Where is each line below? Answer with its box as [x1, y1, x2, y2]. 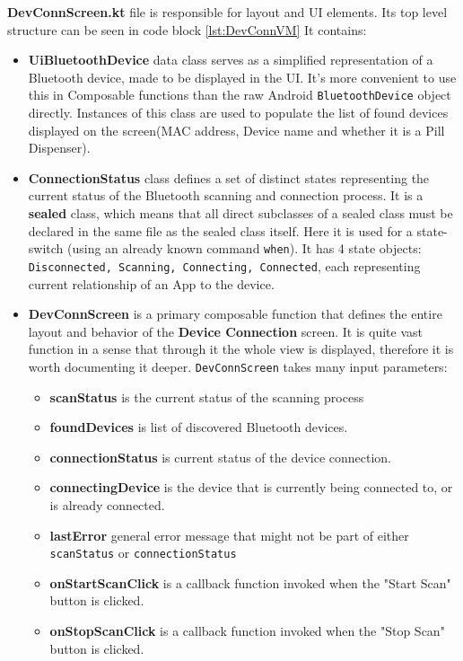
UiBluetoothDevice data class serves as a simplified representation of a [28, 50, 433, 69]
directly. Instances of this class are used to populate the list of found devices [28, 103, 449, 122]
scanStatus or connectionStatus [49, 543, 237, 562]
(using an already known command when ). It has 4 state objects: [67, 239, 422, 258]
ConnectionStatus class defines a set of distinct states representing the [28, 168, 430, 187]
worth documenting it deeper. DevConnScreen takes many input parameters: [28, 357, 448, 375]
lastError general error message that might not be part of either [49, 525, 409, 544]
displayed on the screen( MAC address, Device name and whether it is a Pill [28, 120, 445, 139]
